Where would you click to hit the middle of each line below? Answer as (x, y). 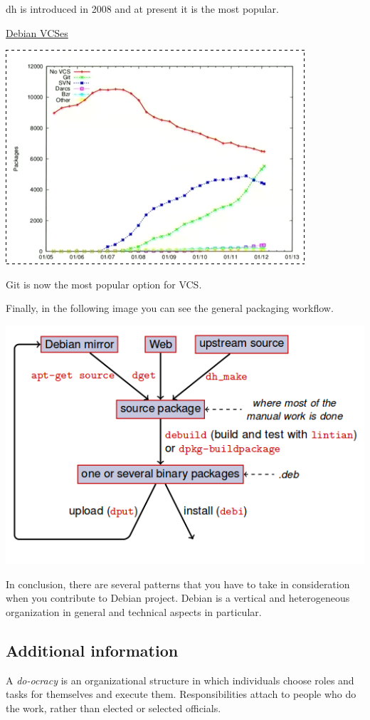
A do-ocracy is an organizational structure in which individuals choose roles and (180, 680)
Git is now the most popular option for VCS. (104, 284)
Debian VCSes (37, 32)
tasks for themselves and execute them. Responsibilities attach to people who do (181, 694)
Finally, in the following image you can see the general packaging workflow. (170, 308)
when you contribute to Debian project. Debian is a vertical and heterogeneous (178, 598)
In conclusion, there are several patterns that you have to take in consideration (178, 584)
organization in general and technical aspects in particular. (134, 611)
